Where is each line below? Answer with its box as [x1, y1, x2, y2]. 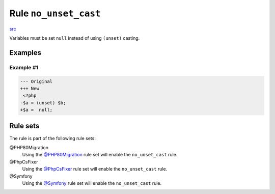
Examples [9, 48, 42, 57]
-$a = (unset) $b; [20, 100, 66, 105]
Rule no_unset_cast [9, 8, 101, 19]
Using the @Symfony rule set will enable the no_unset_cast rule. [22, 180, 162, 186]
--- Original [20, 78, 53, 84]
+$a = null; [20, 107, 53, 113]
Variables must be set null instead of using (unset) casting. [9, 35, 140, 41]
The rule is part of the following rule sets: [9, 135, 96, 141]
